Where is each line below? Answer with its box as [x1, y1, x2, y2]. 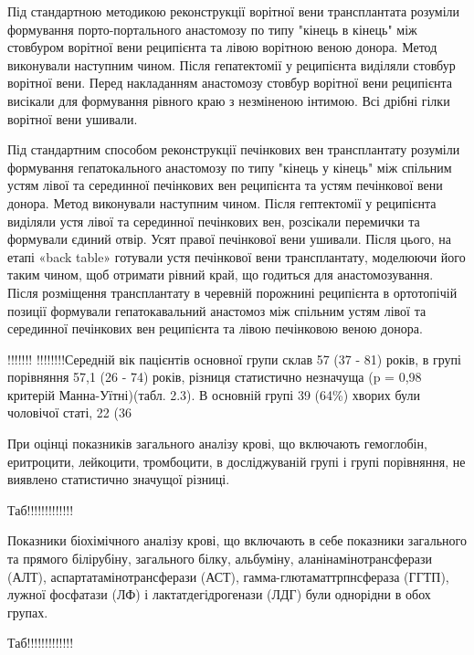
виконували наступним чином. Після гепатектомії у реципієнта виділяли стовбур [7, 55, 456, 74]
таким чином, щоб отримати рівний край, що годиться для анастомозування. [7, 265, 434, 284]
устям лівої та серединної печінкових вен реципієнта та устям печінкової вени [7, 175, 443, 195]
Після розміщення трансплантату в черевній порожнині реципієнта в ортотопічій [7, 282, 458, 301]
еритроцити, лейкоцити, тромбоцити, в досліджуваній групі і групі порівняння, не [7, 451, 466, 470]
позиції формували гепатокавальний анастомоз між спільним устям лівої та [7, 301, 427, 320]
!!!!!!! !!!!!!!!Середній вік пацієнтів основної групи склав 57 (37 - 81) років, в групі [7, 349, 461, 368]
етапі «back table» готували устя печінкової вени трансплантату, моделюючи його [7, 247, 466, 266]
